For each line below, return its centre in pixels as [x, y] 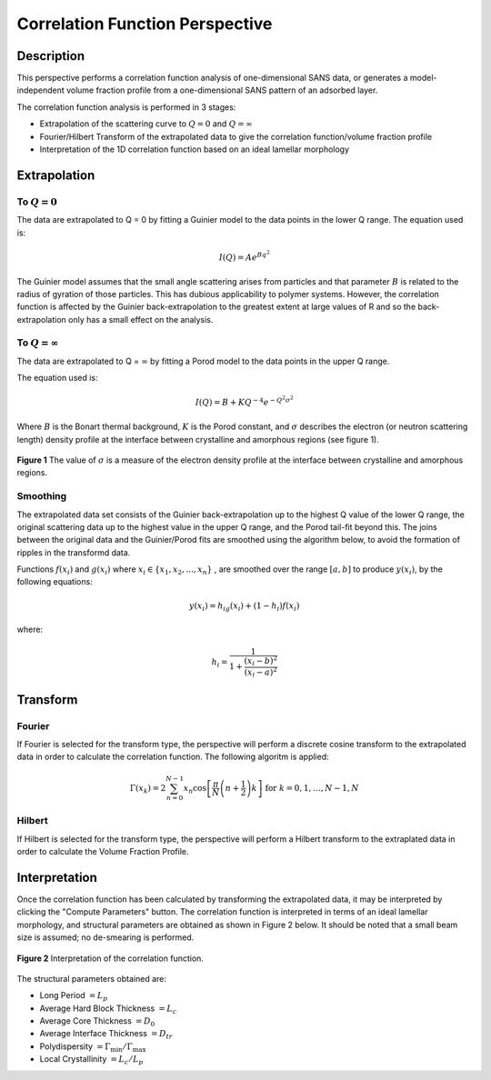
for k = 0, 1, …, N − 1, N [312, 788]
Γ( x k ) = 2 [148, 789]
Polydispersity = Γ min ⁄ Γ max [93, 1047]
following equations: [55, 582]
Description [51, 56]
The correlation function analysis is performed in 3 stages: [126, 107]
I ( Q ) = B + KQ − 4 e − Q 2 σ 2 [245, 401]
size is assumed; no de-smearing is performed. [105, 937]
